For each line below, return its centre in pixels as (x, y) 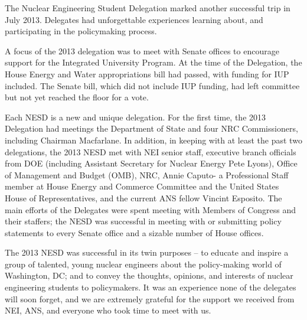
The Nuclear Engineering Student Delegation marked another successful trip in (148, 8)
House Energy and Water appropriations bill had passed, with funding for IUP (147, 74)
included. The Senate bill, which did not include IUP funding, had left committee (152, 85)
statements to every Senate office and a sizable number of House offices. (134, 232)
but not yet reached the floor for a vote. (77, 97)
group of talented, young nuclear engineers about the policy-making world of (143, 264)
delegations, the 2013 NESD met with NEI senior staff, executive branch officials (151, 151)
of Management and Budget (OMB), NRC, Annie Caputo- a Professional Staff (147, 174)
